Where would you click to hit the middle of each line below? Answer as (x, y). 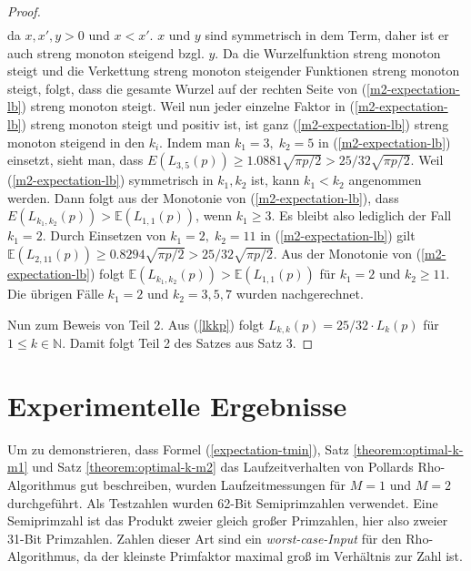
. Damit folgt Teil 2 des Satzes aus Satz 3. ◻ (188, 343)
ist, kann (276, 180)
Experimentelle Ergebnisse (177, 405)
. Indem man (195, 142)
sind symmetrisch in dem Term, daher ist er (327, 35)
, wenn (214, 215)
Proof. (24, 11)
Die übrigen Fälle (55, 294)
